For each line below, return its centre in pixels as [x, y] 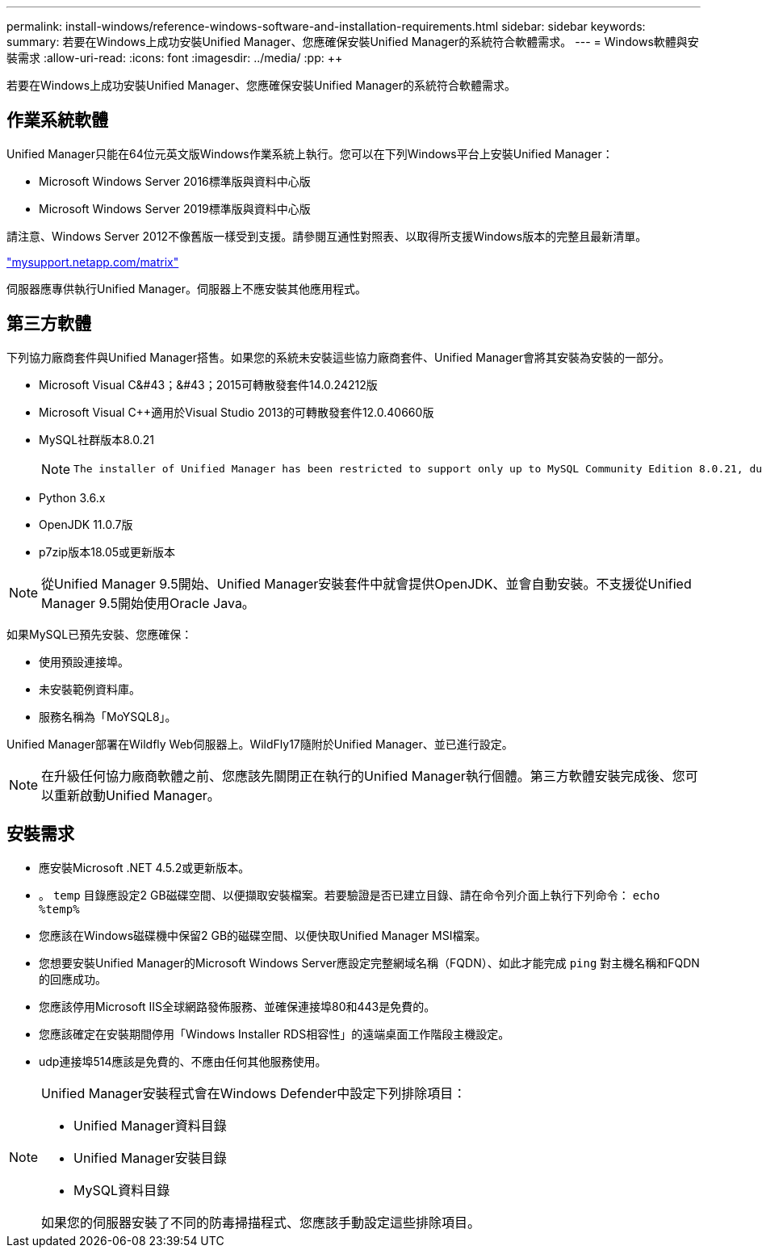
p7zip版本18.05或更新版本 [107, 552]
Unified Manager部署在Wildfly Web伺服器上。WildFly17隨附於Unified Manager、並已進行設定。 [260, 744]
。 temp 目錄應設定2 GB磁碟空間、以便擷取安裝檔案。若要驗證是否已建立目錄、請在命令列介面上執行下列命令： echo [350, 895]
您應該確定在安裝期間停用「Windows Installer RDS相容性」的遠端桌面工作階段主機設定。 [274, 1034]
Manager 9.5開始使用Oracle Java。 [148, 603]
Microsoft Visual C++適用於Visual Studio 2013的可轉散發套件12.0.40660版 [237, 412]
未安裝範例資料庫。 [90, 689]
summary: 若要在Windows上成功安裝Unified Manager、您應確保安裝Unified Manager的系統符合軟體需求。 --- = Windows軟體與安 [353, 42]
